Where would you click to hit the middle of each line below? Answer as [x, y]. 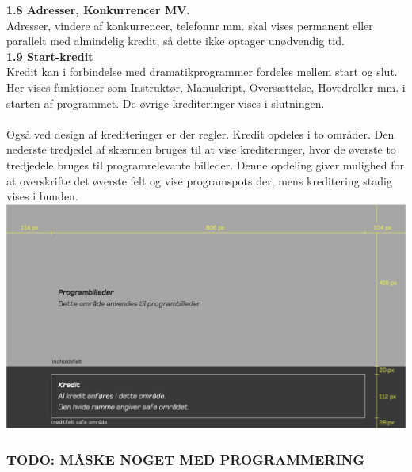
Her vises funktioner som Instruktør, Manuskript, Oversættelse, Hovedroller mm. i [206, 87]
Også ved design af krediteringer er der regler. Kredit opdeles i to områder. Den [200, 133]
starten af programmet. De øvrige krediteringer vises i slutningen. [166, 103]
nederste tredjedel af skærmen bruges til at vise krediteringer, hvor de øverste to [201, 149]
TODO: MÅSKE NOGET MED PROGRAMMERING [186, 459]
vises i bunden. [42, 196]
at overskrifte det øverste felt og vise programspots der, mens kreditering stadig [199, 180]
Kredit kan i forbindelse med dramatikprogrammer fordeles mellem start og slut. [202, 72]
